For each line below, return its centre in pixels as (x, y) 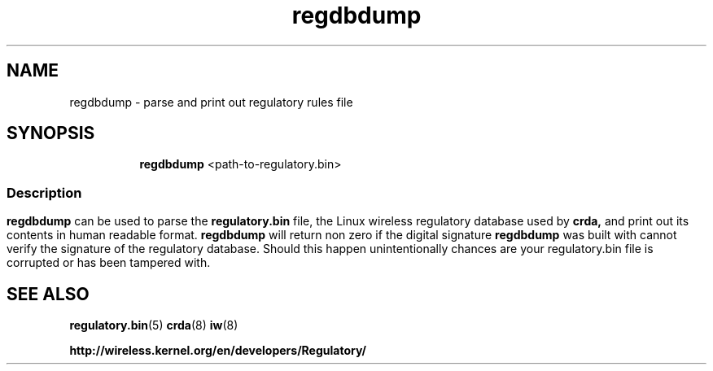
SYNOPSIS (51, 133)
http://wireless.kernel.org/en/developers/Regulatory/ (218, 351)
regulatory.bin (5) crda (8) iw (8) (154, 325)
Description (44, 192)
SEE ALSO (48, 294)
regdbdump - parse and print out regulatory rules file (211, 102)
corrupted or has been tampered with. (109, 263)
